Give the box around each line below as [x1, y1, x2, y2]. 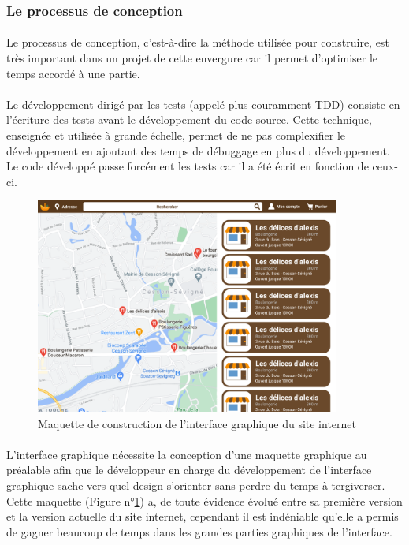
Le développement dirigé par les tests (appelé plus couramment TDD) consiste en [6, 95, 400, 112]
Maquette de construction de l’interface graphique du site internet [38, 415, 356, 431]
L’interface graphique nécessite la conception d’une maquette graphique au [6, 446, 367, 462]
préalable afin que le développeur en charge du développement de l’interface [6, 461, 372, 478]
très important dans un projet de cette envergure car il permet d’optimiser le [6, 50, 378, 66]
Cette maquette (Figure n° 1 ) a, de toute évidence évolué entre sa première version [6, 492, 403, 509]
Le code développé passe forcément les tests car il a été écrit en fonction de [6, 158, 369, 174]
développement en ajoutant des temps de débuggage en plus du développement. [6, 142, 390, 159]
